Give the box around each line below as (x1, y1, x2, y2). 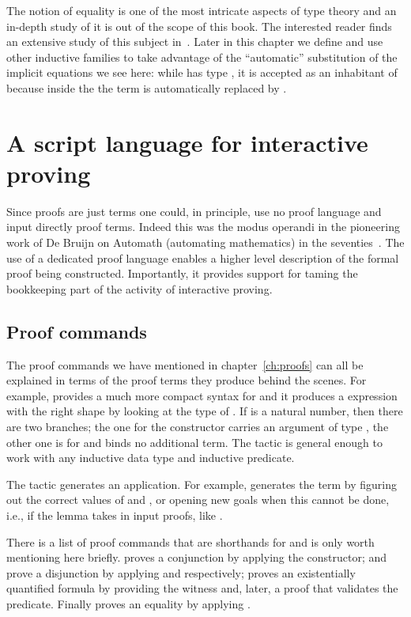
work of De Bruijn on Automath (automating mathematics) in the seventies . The (6, 234, 405, 251)
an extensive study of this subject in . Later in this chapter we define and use (6, 33, 383, 50)
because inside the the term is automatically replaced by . (6, 79, 287, 96)
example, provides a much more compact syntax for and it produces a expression (6, 387, 398, 403)
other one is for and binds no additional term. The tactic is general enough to (6, 433, 383, 450)
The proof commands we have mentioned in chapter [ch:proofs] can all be (6, 356, 364, 373)
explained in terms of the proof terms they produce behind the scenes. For (6, 372, 367, 388)
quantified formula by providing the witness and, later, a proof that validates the (6, 580, 398, 596)
